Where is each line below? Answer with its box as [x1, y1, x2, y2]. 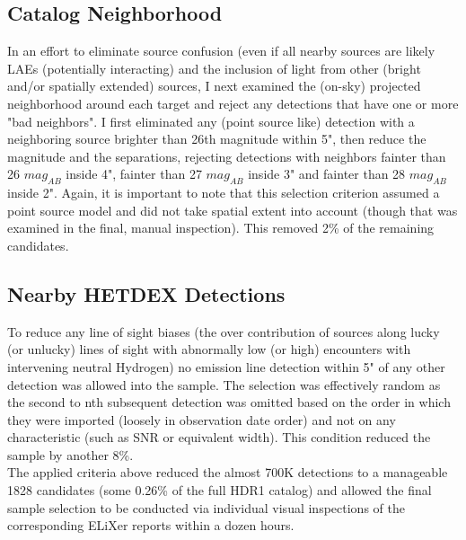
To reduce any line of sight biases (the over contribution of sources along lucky [7, 322, 440, 341]
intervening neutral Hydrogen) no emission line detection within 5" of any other [7, 357, 445, 376]
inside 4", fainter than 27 [66, 164, 202, 183]
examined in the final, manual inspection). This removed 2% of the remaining [7, 218, 435, 237]
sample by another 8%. [7, 445, 134, 464]
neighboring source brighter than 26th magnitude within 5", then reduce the [7, 129, 426, 148]
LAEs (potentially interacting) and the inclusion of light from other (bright [7, 58, 421, 77]
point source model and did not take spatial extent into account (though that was [7, 200, 458, 219]
